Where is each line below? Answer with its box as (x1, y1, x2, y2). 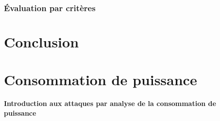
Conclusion (4, 32, 79, 52)
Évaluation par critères (4, 1, 96, 14)
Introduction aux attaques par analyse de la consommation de (4, 98, 216, 108)
